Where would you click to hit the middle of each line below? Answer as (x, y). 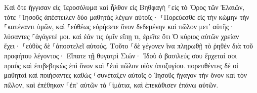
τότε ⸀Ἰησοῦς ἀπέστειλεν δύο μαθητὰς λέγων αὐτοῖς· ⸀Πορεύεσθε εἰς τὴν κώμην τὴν (127, 17)
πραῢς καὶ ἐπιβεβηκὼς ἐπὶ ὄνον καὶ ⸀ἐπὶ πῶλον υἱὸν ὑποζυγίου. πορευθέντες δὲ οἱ (121, 65)
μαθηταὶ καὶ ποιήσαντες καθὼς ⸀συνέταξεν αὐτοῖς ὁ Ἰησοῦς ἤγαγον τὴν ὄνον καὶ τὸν (126, 75)
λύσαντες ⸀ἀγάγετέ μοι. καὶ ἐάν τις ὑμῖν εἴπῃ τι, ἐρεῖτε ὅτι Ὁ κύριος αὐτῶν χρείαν (122, 36)
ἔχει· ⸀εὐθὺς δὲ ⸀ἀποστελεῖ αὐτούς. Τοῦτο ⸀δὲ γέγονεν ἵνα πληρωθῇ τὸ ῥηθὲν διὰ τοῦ (128, 46)
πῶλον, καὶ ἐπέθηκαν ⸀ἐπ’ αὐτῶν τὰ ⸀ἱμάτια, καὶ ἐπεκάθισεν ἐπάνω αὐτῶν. (111, 84)
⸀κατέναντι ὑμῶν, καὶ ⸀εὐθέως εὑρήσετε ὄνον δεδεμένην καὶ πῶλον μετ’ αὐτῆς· (119, 26)
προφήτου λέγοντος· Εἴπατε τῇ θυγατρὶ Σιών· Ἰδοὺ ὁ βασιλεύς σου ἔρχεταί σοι (121, 55)
